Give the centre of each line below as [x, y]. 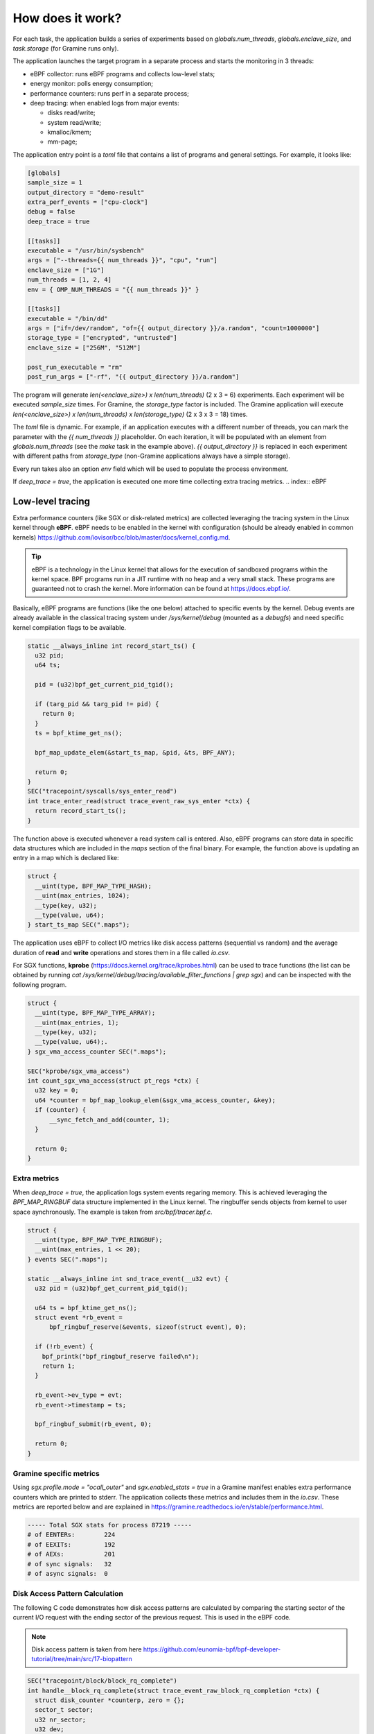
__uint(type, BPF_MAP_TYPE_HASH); [93, 886]
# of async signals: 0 [68, 1573]
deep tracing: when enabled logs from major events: [105, 103]
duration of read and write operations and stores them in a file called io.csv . [122, 952]
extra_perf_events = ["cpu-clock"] [88, 202]
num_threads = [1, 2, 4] [70, 280]
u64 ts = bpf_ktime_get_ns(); [86, 1308]
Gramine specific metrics [56, 1473]
